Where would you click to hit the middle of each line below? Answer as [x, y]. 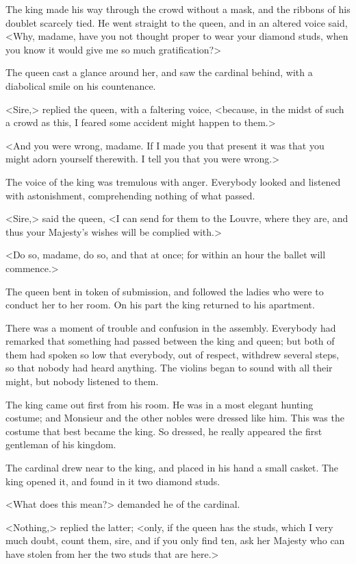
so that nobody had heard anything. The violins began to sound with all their [169, 368]
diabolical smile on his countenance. [81, 85]
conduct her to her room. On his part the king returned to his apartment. [160, 305]
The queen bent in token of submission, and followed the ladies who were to [165, 291]
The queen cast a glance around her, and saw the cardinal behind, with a [159, 72]
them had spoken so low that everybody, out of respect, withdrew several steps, [173, 354]
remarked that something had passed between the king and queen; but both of [170, 341]
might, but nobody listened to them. [82, 381]
